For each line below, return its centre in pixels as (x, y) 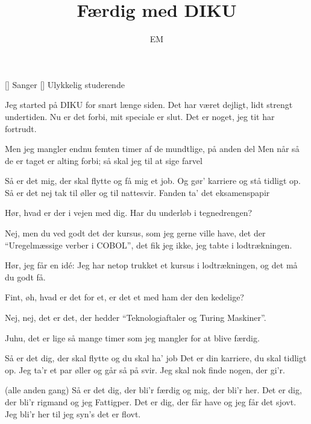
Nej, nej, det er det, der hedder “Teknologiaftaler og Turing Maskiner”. (136, 318)
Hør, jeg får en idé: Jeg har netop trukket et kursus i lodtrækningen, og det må (151, 265)
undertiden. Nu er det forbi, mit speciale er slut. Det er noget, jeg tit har (140, 116)
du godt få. (25, 277)
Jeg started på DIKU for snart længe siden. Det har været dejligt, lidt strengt (149, 105)
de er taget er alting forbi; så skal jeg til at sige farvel (104, 160)
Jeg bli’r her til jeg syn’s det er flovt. (73, 413)
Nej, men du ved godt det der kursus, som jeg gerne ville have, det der (135, 233)
